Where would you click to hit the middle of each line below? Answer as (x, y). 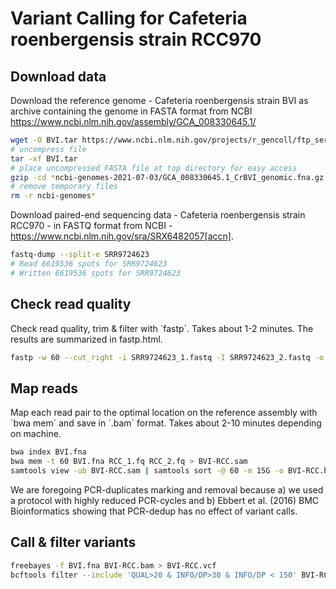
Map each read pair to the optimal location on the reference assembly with (164, 413)
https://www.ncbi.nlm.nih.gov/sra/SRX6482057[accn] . (122, 236)
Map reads (44, 388)
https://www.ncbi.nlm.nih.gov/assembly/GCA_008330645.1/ (133, 121)
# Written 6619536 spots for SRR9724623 (96, 273)
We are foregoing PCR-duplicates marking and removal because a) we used (167, 489)
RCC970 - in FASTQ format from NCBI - (91, 226)
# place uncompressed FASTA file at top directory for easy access (154, 168)
